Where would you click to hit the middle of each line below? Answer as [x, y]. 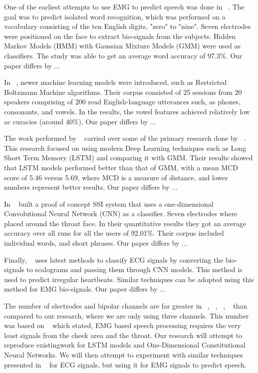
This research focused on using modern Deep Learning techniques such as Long [125, 148]
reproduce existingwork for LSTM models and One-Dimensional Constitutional [125, 345]
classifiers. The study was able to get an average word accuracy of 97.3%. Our [123, 55]
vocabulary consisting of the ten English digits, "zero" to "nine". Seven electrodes [128, 26]
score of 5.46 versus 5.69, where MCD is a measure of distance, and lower [116, 177]
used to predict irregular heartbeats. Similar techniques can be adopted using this [129, 279]
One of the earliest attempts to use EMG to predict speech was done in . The [124, 6]
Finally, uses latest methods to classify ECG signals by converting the [114, 259]
